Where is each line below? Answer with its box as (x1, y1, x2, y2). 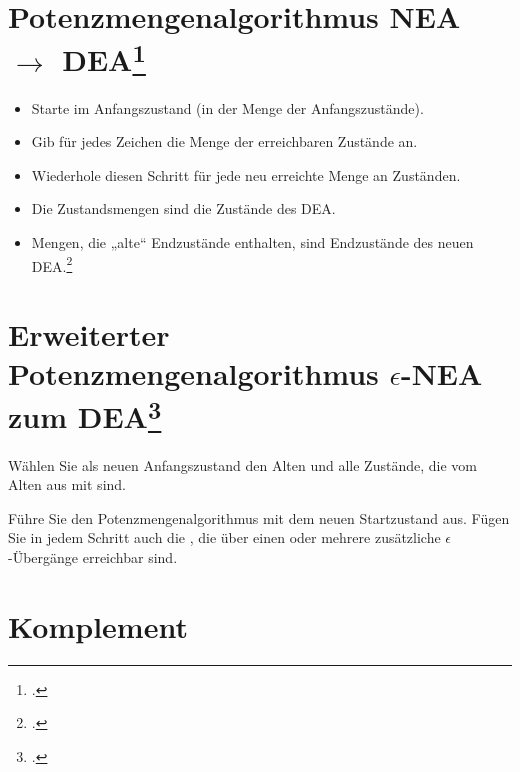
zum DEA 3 (8, 392, 162, 437)
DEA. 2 (31, 252, 73, 276)
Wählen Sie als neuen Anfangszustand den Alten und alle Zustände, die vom (8, 454, 477, 475)
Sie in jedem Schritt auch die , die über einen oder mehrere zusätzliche (8, 527, 441, 548)
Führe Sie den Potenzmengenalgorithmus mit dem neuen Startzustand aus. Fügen (8, 507, 510, 528)
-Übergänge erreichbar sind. (8, 547, 178, 568)
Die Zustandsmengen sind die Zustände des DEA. (31, 198, 336, 219)
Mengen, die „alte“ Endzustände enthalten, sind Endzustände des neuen (31, 232, 474, 253)
